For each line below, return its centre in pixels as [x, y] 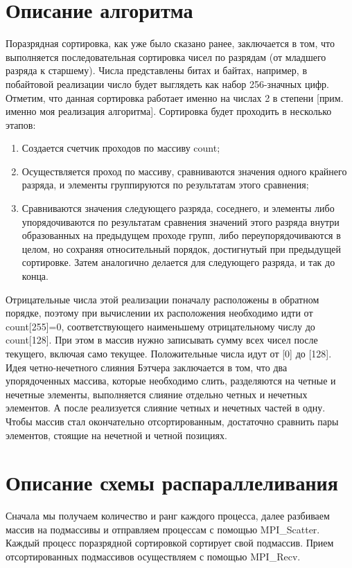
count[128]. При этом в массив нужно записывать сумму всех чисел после [162, 340]
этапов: [21, 124]
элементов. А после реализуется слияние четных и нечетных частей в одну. [166, 408]
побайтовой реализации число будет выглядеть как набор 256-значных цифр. [167, 83]
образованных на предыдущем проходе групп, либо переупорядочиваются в [181, 235]
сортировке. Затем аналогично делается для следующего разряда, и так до [178, 262]
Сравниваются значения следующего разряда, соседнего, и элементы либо [178, 208]
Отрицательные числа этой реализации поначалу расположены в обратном [162, 299]
